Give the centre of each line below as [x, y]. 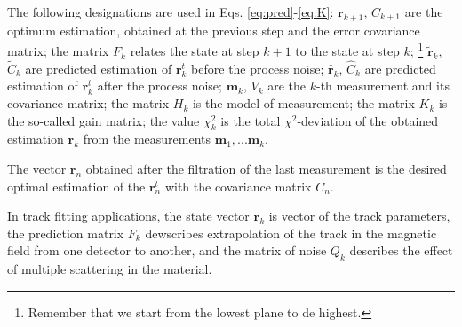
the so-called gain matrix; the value [104, 120]
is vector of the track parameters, [359, 216]
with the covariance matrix [238, 186]
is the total [251, 120]
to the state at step [347, 51]
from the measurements [147, 139]
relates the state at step [195, 51]
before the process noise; [258, 68]
